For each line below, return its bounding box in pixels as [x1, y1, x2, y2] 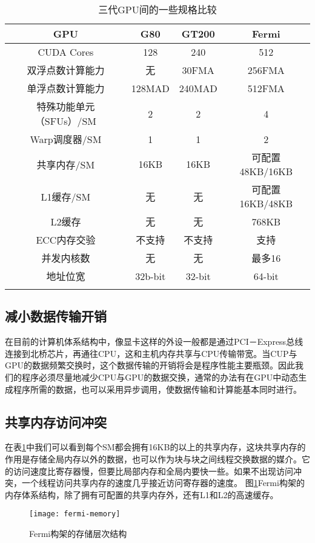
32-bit [185, 268, 211, 283]
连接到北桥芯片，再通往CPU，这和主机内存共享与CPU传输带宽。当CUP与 [5, 347, 297, 359]
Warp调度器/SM [30, 132, 102, 146]
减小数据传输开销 [5, 307, 107, 325]
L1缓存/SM [41, 189, 91, 204]
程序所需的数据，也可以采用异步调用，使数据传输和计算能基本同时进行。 [13, 382, 302, 395]
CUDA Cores [38, 45, 94, 59]
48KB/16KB [239, 164, 293, 178]
